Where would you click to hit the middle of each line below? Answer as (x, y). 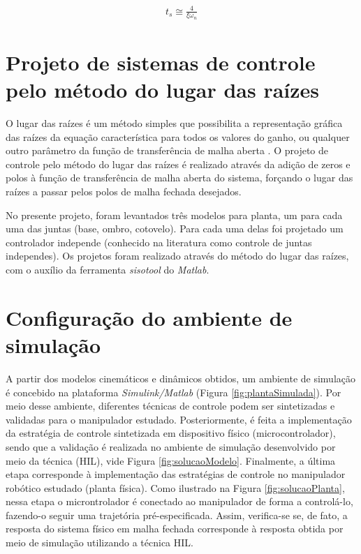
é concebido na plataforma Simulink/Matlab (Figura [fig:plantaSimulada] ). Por (174, 392)
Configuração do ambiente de (149, 317)
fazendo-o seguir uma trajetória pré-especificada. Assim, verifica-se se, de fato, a (177, 515)
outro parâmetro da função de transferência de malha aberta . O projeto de (167, 150)
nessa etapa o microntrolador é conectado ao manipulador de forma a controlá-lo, (179, 501)
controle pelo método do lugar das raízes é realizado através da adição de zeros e (178, 164)
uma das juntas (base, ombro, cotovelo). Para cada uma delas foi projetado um (175, 229)
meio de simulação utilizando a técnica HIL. (100, 542)
